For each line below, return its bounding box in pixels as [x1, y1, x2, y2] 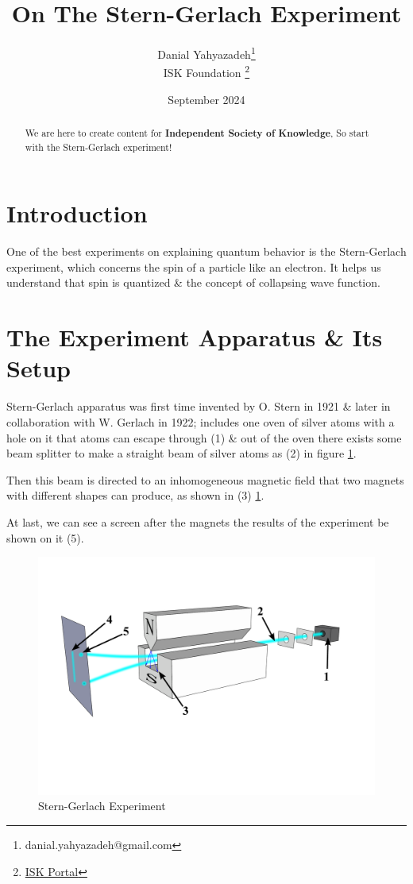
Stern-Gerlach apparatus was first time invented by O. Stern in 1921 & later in [6, 398, 391, 415]
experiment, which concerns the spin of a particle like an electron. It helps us [6, 258, 381, 275]
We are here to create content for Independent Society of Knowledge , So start [25, 126, 369, 141]
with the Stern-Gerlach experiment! [25, 140, 172, 153]
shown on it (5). [6, 529, 84, 546]
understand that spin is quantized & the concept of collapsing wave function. [6, 274, 380, 291]
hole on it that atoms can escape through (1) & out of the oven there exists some [6, 429, 402, 446]
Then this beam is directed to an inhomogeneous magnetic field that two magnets [6, 471, 404, 488]
